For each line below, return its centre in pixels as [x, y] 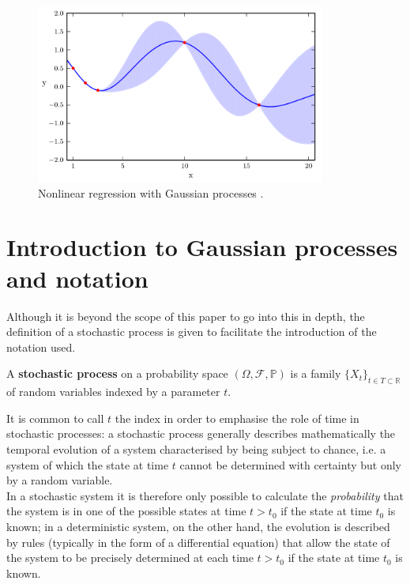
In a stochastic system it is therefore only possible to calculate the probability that [205, 495]
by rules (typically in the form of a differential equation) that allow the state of [198, 542]
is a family [316, 373]
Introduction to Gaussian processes [202, 247]
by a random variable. [60, 480]
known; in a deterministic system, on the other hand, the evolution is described [198, 526]
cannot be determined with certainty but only [291, 464]
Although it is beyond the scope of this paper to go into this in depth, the [186, 316]
